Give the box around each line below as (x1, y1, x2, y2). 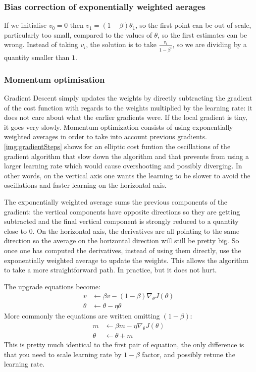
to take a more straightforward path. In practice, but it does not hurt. (4, 265, 217, 275)
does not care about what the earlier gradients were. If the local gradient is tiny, (4, 112, 248, 122)
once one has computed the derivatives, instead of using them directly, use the (4, 245, 241, 255)
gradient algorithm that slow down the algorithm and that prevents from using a (4, 151, 249, 161)
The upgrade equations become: (4, 281, 101, 291)
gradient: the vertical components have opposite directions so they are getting (4, 206, 240, 216)
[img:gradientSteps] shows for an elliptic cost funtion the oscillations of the (4, 141, 231, 152)
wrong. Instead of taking (4, 39, 78, 50)
